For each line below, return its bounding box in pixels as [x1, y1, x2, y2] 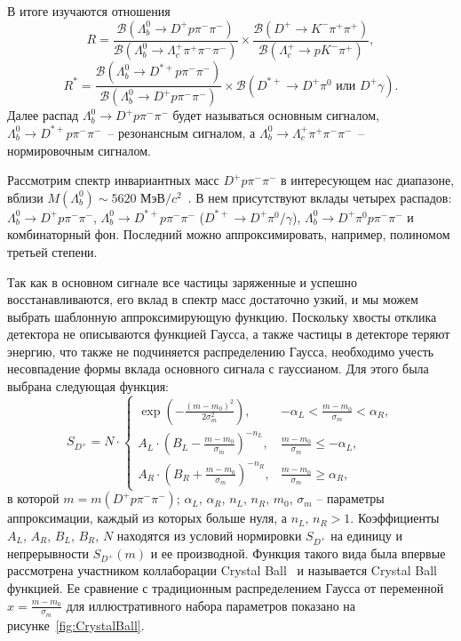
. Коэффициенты [350, 509, 440, 527]
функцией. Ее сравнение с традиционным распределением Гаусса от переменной [7, 578, 444, 597]
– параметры [316, 489, 385, 508]
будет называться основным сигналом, [172, 106, 379, 124]
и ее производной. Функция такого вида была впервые [150, 543, 446, 562]
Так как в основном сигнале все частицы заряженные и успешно [7, 272, 357, 291]
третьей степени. [7, 242, 98, 260]
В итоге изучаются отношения [7, 2, 171, 20]
